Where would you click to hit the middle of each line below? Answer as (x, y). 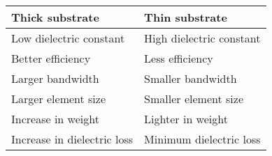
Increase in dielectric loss (72, 139)
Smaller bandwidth (191, 78)
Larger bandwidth (55, 78)
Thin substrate (186, 17)
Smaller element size (194, 99)
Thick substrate (55, 17)
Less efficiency (179, 58)
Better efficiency (51, 58)
